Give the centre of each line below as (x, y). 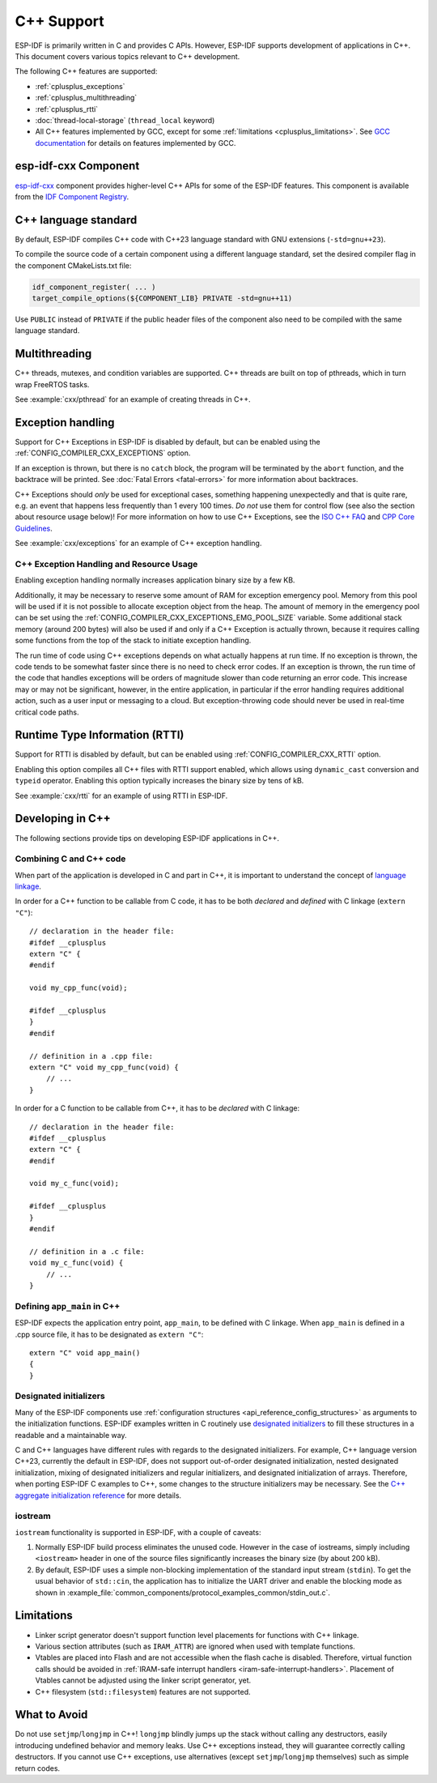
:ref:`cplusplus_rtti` (67, 109)
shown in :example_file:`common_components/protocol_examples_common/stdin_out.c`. (183, 1593)
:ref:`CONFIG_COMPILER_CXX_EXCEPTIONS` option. (103, 453)
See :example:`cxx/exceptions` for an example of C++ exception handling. (138, 544)
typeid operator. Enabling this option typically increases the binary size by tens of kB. (159, 781)
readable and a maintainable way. (71, 1435)
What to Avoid (51, 1715)
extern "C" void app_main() (85, 1352)
